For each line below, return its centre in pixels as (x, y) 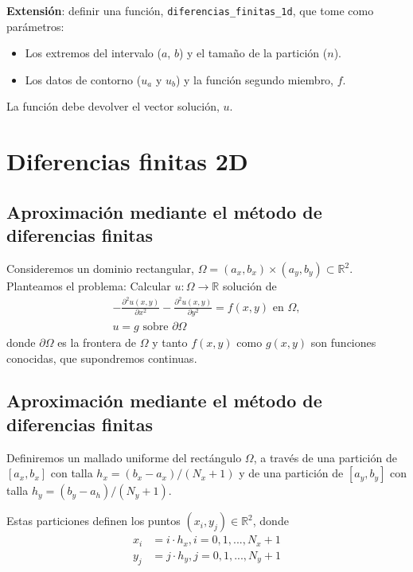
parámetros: (35, 26)
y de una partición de (291, 473)
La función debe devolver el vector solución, (113, 106)
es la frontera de (97, 342)
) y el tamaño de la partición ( (253, 53)
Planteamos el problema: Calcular (89, 286)
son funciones (343, 342)
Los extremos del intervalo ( (93, 53)
